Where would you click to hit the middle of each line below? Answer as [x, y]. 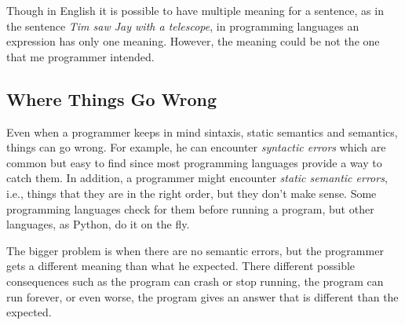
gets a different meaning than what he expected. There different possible [181, 266]
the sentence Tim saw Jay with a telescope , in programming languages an [183, 26]
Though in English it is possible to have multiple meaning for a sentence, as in [195, 10]
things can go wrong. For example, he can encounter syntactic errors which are [196, 147]
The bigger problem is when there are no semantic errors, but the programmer [195, 250]
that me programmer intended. [80, 56]
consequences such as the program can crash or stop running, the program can [195, 281]
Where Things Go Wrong [112, 99]
